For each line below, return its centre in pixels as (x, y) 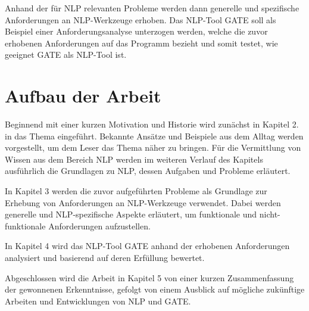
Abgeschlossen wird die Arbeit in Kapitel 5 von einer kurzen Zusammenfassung (149, 277)
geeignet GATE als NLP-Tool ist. (66, 55)
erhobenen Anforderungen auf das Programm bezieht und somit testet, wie (141, 43)
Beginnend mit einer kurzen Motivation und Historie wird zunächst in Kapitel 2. (152, 124)
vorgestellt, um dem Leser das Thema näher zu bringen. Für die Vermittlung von (153, 147)
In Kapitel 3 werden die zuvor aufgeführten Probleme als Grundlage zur (136, 191)
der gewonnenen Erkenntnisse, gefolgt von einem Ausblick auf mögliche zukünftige (155, 289)
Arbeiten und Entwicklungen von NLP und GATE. (98, 301)
